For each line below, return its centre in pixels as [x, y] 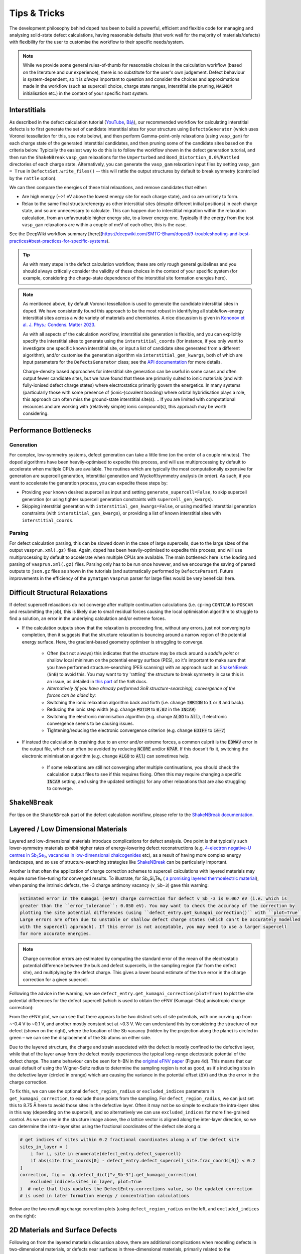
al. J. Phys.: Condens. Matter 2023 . [59, 325]
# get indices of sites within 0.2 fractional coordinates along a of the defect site [130, 1140]
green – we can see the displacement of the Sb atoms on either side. [80, 1038]
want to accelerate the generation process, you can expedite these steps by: [89, 483]
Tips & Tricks [37, 13]
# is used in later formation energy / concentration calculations [105, 1196]
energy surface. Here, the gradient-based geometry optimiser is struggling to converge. [113, 642]
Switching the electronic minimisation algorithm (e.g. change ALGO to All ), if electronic [137, 716]
